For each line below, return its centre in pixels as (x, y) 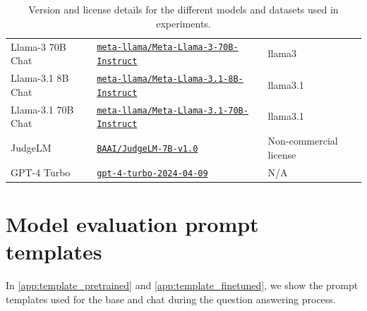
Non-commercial (303, 141)
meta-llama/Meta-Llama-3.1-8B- (170, 79)
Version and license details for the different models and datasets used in (183, 9)
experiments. (183, 23)
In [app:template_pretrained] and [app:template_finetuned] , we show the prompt (182, 285)
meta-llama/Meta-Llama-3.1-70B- (173, 110)
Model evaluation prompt (132, 223)
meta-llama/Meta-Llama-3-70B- (168, 48)
